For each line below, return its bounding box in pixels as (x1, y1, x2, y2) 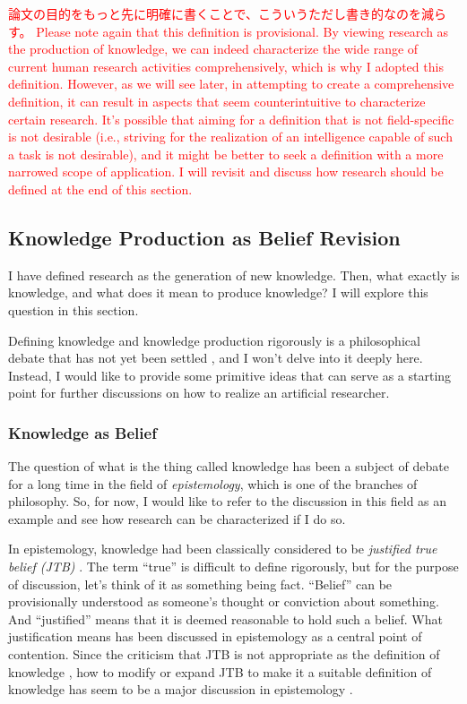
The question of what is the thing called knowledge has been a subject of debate (8, 457, 449, 476)
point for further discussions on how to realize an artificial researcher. (8, 383, 390, 402)
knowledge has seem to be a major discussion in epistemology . (8, 680, 353, 699)
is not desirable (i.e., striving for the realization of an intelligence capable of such (8, 127, 453, 146)
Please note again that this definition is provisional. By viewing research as (36, 21, 449, 40)
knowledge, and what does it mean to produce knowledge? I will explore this (8, 283, 428, 302)
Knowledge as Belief (8, 421, 157, 443)
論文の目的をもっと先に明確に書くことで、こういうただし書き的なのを (8, 4, 422, 22)
